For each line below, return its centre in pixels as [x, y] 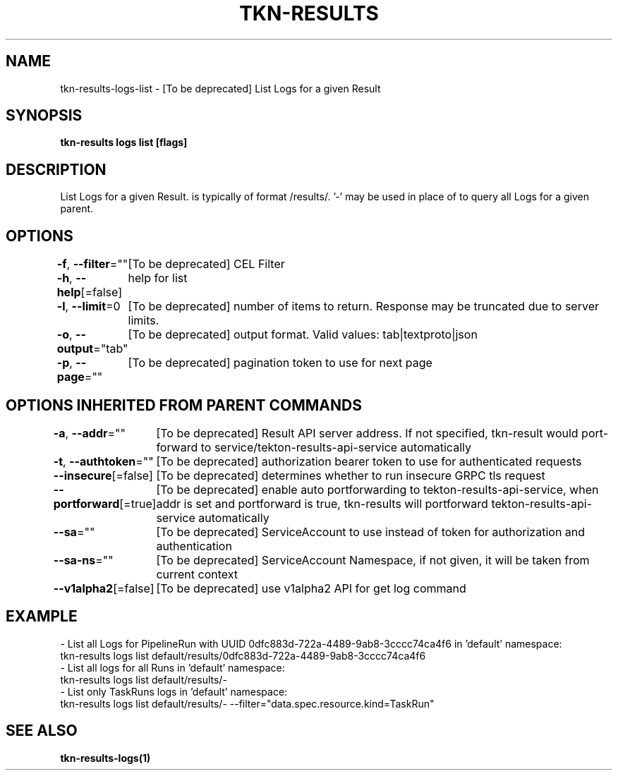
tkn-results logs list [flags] [124, 143]
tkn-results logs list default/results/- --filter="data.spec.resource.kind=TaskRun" [247, 703]
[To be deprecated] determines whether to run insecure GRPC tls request [351, 475]
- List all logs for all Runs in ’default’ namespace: [172, 667]
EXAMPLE [42, 617]
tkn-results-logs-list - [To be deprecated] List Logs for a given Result [220, 88]
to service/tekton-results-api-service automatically [336, 447]
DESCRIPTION [56, 169]
